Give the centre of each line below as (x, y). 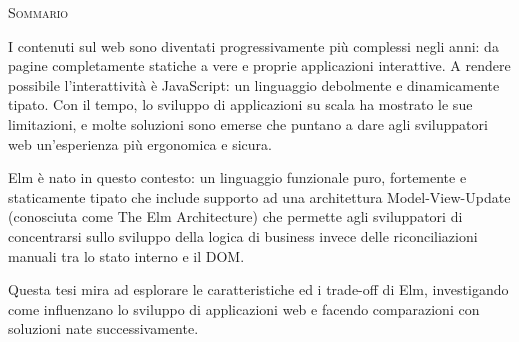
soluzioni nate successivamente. (103, 328)
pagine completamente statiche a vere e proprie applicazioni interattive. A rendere (259, 65)
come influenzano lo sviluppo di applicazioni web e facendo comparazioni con (244, 308)
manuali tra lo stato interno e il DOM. (126, 255)
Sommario (38, 12)
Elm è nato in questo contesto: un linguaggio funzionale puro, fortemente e (237, 177)
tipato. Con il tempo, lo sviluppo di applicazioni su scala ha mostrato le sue (240, 104)
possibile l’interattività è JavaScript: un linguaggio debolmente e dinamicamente (254, 84)
